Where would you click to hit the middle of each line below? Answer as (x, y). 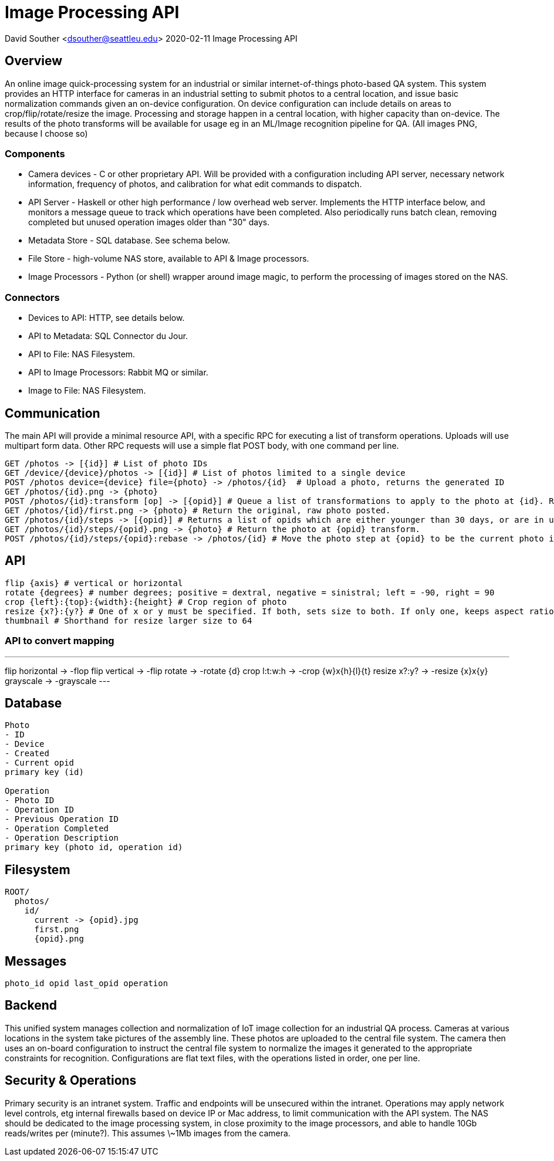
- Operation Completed (57, 829)
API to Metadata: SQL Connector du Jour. (108, 336)
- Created (27, 754)
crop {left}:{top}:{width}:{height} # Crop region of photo (146, 602)
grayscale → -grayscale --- (58, 681)
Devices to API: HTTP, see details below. (107, 318)
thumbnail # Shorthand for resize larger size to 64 (129, 620)
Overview (34, 61)
